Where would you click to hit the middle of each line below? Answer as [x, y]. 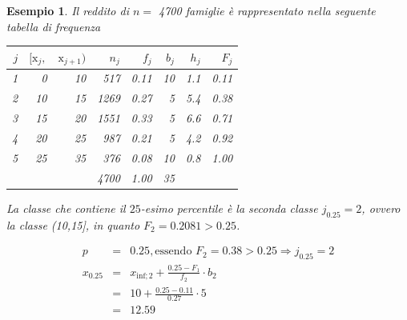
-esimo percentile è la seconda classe [229, 208]
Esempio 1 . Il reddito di [68, 10]
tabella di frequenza [54, 26]
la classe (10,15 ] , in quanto [73, 224]
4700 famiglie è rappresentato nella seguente [267, 10]
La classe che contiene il [66, 208]
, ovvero [381, 208]
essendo [173, 252]
